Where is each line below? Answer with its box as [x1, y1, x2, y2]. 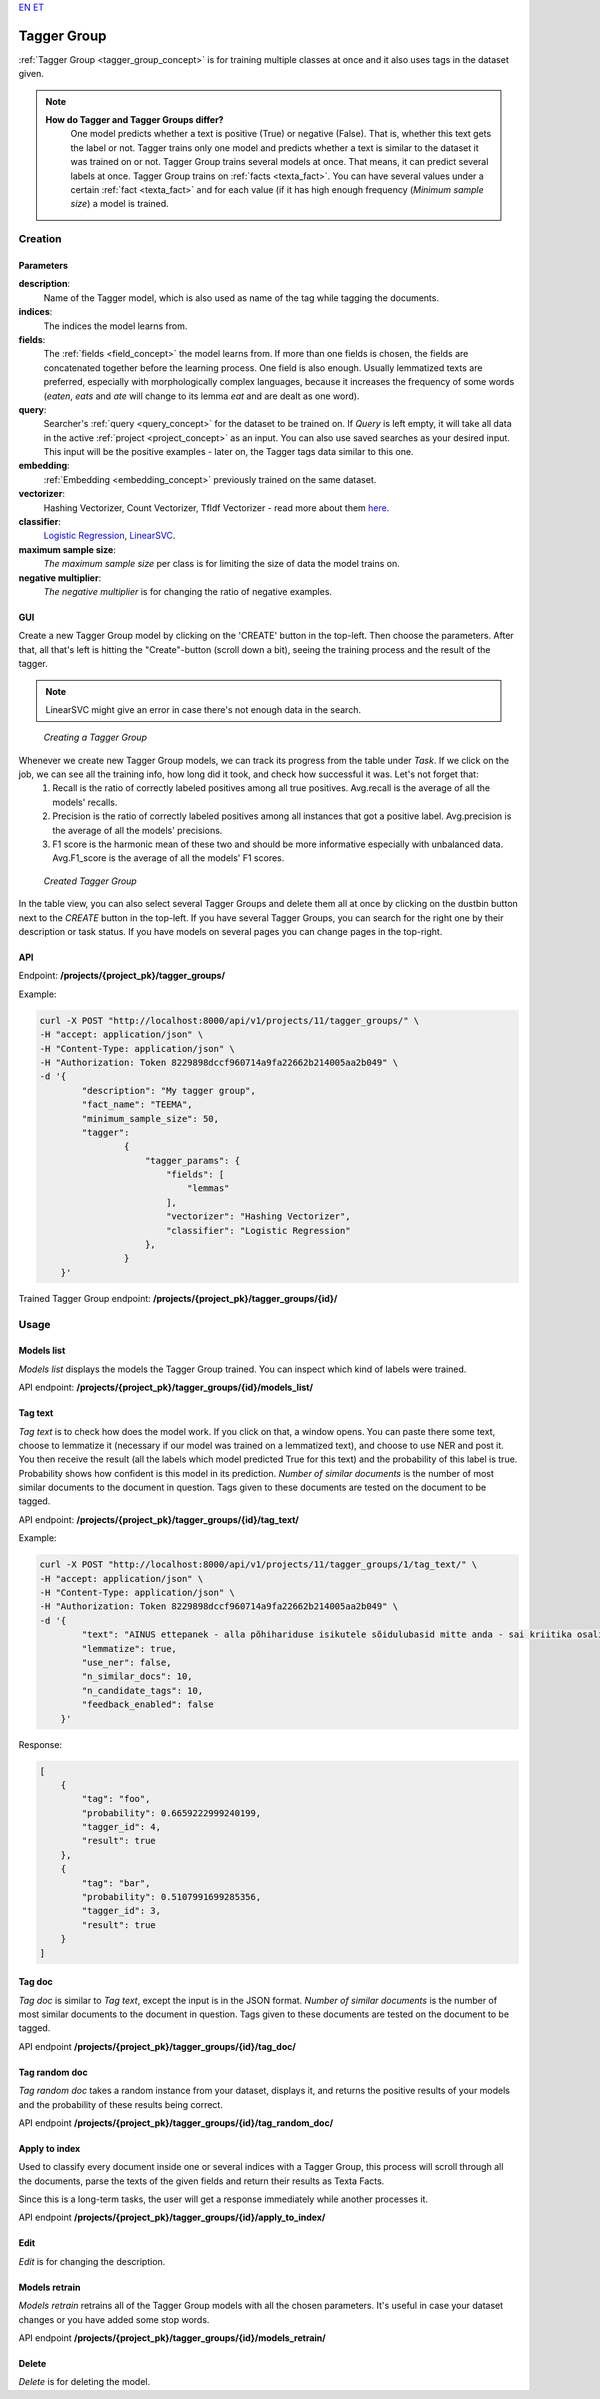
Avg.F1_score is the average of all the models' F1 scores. [52, 852, 285, 864]
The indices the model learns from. [43, 320, 188, 332]
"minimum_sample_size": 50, [81, 1113, 220, 1124]
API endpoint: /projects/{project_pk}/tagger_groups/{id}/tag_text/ [18, 1513, 300, 1525]
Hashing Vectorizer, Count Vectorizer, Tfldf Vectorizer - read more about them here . [43, 501, 390, 514]
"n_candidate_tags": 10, [81, 1685, 204, 1696]
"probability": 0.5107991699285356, [81, 1891, 262, 1903]
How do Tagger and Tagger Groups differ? [45, 114, 224, 126]
